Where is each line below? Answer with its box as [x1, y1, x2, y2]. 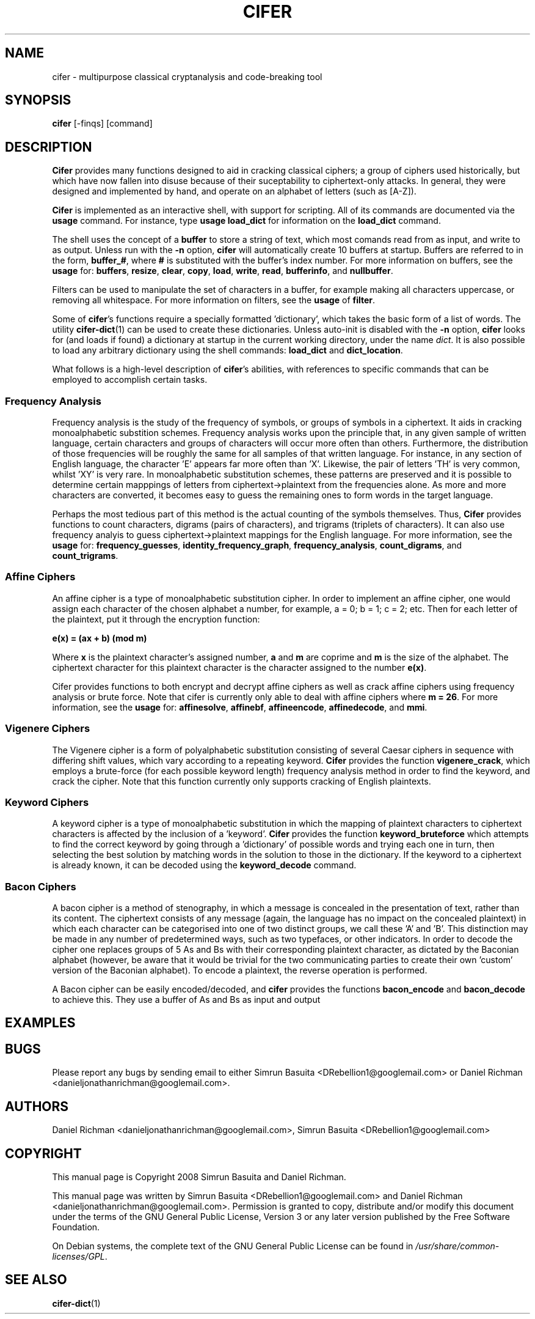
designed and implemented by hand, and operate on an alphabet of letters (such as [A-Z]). [52, 186, 417, 197]
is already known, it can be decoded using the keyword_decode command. [52, 860, 357, 871]
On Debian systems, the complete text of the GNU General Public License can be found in [52, 1240, 413, 1251]
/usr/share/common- [415, 1240, 500, 1251]
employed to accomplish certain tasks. [52, 374, 208, 385]
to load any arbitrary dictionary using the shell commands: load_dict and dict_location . [52, 345, 403, 356]
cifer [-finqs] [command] [52, 118, 153, 129]
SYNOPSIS [5, 92, 71, 108]
